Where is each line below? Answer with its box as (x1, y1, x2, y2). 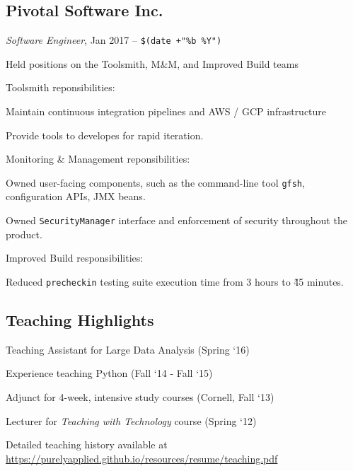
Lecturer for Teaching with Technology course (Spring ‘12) (6, 413, 257, 428)
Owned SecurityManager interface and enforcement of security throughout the (6, 213, 347, 228)
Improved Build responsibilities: (6, 250, 144, 265)
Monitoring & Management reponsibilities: (6, 151, 190, 166)
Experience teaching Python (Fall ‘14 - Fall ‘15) (6, 366, 213, 380)
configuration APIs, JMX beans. (6, 189, 146, 204)
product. (6, 226, 42, 241)
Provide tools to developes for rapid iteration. (6, 127, 204, 142)
